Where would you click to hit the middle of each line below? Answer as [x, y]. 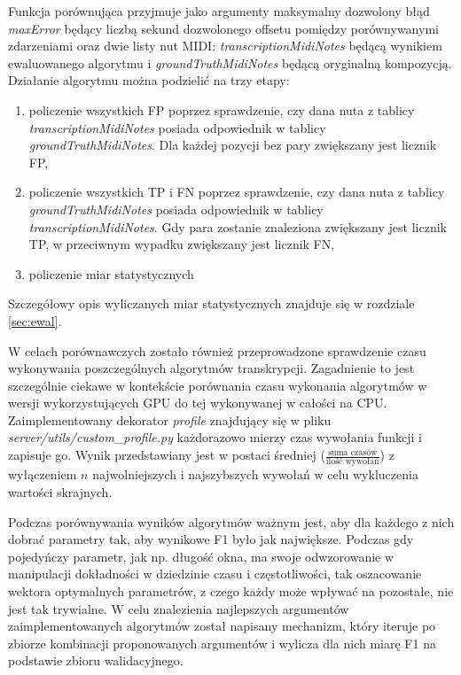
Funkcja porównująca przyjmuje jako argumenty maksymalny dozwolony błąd [219, 11]
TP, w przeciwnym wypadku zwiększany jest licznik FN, [182, 244]
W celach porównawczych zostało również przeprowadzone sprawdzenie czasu [217, 350]
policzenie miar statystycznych [111, 273]
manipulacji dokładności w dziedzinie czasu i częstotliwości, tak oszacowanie [215, 574]
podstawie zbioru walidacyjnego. [96, 660]
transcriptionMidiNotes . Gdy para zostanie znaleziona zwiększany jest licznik [238, 226]
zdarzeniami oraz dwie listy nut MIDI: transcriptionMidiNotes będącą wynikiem [225, 46]
